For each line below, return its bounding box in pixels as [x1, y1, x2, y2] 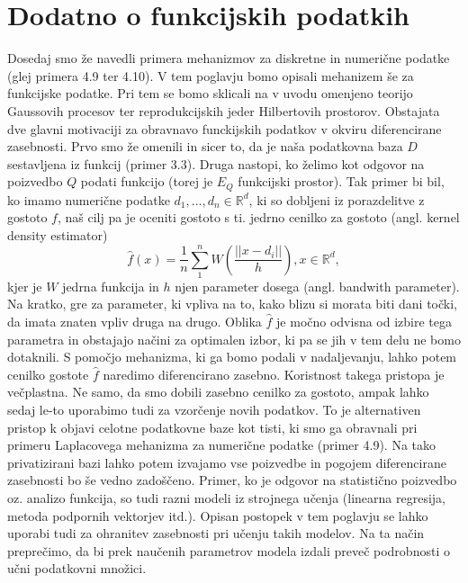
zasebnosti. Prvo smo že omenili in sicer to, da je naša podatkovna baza [7, 137, 403, 156]
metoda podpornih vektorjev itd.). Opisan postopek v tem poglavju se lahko [7, 506, 428, 525]
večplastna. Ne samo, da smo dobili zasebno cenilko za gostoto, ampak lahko [7, 382, 429, 401]
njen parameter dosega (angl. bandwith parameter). [175, 276, 460, 295]
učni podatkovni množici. [7, 559, 147, 578]
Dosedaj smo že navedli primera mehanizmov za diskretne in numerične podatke [7, 49, 450, 67]
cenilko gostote [7, 364, 89, 383]
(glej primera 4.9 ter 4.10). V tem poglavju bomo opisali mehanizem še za [7, 66, 414, 85]
